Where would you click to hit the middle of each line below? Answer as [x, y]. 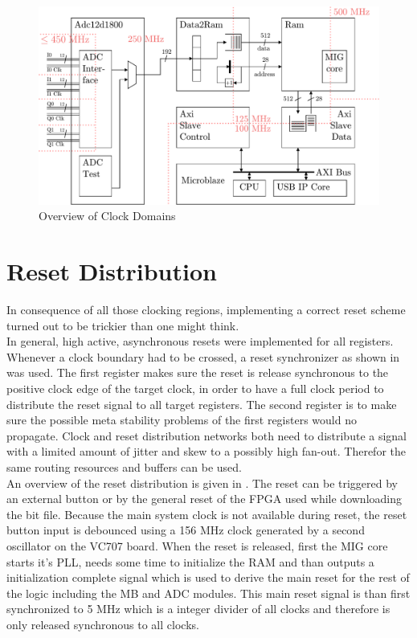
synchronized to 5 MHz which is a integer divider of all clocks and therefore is [198, 609]
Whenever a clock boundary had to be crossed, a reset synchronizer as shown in [203, 356]
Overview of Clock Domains [107, 216]
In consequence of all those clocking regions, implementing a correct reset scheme [206, 310]
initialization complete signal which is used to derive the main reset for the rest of [208, 577]
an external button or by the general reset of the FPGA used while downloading [204, 499]
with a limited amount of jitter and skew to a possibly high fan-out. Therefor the [206, 451]
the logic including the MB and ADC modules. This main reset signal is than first [208, 593]
